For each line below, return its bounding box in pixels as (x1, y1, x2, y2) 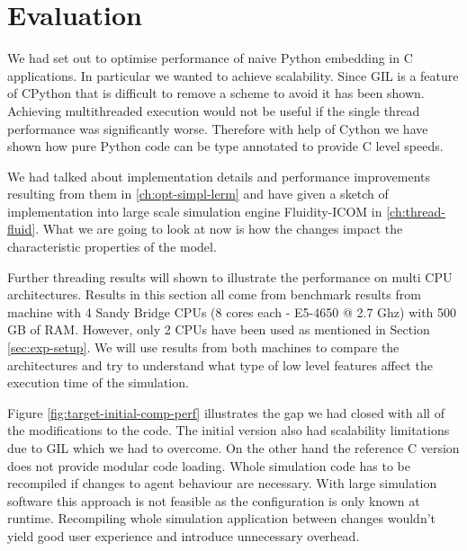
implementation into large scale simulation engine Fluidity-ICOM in (7, 201, 382, 220)
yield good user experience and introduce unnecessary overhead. (7, 526, 360, 545)
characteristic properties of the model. (7, 237, 217, 256)
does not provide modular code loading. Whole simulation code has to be (7, 456, 410, 475)
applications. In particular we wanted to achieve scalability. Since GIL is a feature (7, 66, 459, 84)
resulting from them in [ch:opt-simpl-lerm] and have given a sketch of (7, 184, 389, 203)
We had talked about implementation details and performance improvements (7, 166, 431, 185)
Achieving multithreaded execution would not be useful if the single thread (7, 101, 420, 120)
